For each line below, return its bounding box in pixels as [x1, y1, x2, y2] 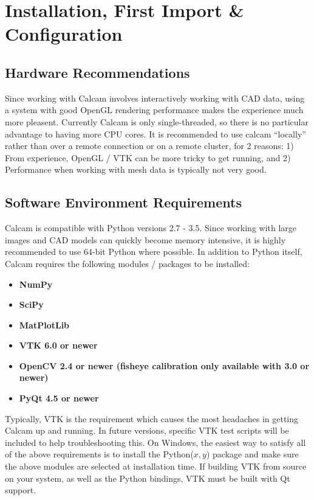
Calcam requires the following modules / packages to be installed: [5, 257, 250, 269]
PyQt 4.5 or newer [19, 392, 99, 405]
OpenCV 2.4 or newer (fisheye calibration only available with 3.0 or [19, 359, 310, 372]
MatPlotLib [19, 318, 70, 331]
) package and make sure [206, 448, 299, 460]
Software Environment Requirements [5, 193, 242, 212]
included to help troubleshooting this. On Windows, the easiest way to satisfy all [5, 436, 306, 448]
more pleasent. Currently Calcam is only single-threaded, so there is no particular [5, 115, 309, 128]
